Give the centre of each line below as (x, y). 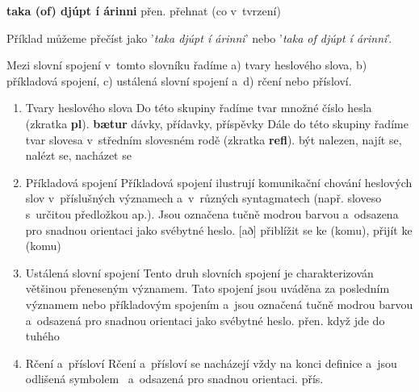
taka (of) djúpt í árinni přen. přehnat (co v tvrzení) (144, 10)
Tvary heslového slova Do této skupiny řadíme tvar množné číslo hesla (199, 108)
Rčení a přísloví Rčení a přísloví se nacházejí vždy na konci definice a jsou (211, 363)
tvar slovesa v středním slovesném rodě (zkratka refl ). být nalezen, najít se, (214, 139)
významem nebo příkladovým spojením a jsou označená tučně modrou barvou (219, 304)
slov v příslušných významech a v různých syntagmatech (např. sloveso (203, 198)
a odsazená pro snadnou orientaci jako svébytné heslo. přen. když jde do (205, 320)
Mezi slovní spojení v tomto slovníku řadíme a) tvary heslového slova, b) (187, 65)
